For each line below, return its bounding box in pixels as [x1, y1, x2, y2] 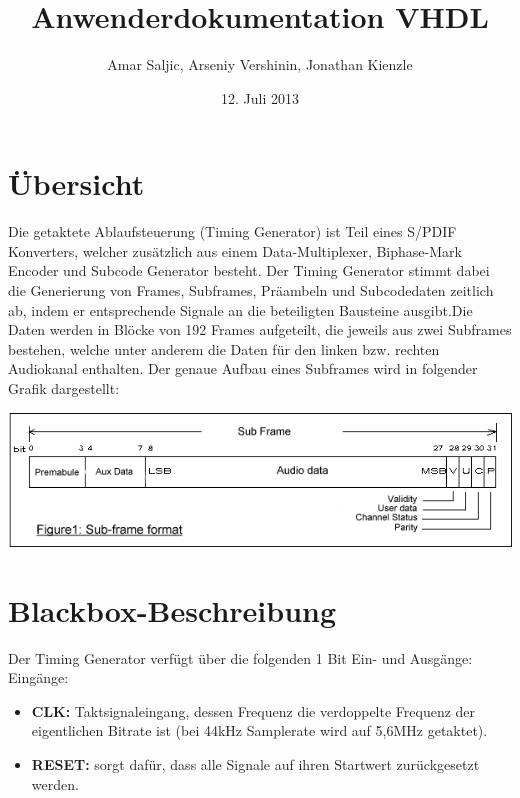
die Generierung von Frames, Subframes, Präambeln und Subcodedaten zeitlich [8, 280, 494, 301]
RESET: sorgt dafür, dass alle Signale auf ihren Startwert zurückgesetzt [31, 754, 480, 775]
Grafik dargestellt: [8, 378, 120, 398]
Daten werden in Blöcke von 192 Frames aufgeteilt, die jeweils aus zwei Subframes [8, 319, 512, 340]
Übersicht [8, 163, 145, 204]
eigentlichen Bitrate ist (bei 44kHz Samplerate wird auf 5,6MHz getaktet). [31, 720, 488, 741]
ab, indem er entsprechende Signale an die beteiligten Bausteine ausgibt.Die [8, 299, 473, 320]
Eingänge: [8, 667, 69, 688]
